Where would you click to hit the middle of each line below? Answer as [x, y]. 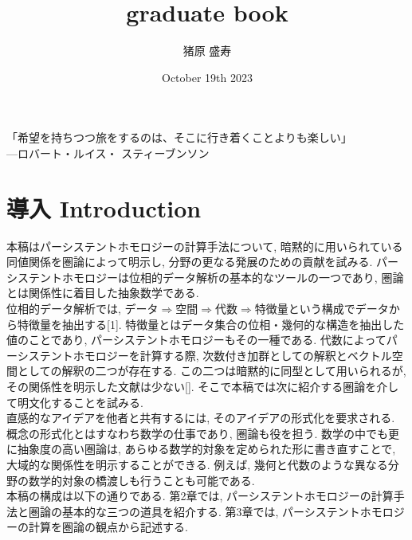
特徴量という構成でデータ [322, 308]
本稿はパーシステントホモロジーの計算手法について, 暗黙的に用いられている [205, 246]
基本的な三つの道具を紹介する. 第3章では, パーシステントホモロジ [233, 511]
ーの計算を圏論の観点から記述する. [97, 527]
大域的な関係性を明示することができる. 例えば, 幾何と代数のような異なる [197, 464]
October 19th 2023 [207, 77]
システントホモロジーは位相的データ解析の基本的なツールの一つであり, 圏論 [205, 277]
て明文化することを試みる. [75, 402]
